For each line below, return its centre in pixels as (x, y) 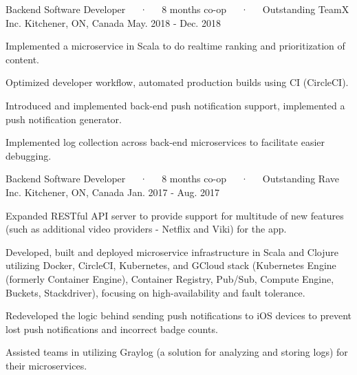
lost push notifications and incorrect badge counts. (112, 329)
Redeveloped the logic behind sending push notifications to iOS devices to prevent (179, 315)
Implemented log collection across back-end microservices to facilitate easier (165, 142)
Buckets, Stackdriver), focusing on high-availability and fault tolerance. (155, 292)
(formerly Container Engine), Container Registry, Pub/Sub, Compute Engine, (170, 278)
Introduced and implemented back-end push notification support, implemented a (175, 105)
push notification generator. (64, 119)
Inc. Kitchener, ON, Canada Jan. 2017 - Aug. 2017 (112, 192)
